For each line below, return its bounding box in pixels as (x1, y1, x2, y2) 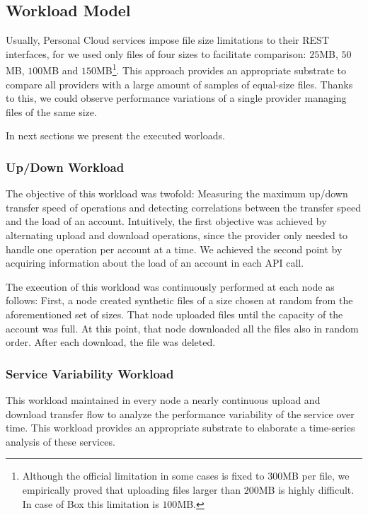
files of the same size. (6, 104, 97, 119)
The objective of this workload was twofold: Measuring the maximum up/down (6, 186, 348, 201)
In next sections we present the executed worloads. (6, 128, 225, 143)
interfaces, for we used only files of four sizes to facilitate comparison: (6, 46, 306, 61)
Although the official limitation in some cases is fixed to (22, 468, 265, 483)
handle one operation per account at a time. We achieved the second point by (6, 241, 343, 256)
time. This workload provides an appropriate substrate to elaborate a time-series (6, 420, 355, 435)
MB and (42, 63, 79, 78)
